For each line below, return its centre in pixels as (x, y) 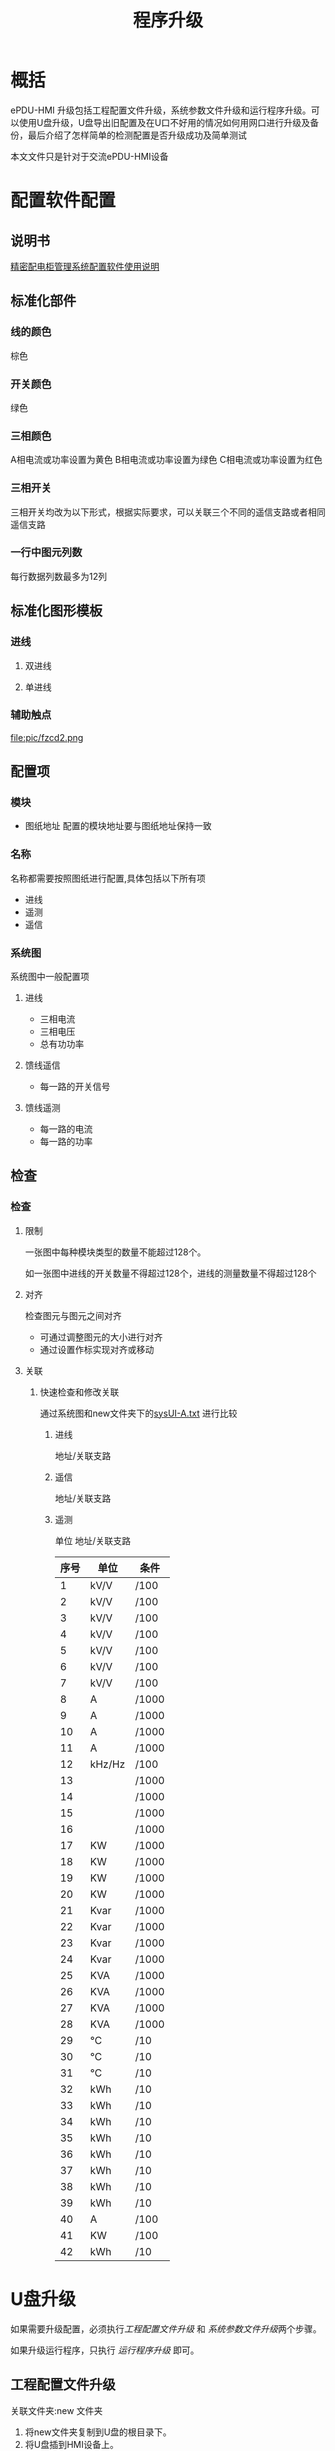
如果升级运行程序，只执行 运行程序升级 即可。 (105, 2350)
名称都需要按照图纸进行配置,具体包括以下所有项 (108, 878)
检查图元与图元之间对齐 (73, 1315)
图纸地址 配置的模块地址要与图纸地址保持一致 (118, 826)
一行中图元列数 (46, 553)
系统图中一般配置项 (50, 977)
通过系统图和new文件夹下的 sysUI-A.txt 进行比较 (138, 1413)
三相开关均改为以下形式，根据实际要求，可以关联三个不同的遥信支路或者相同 (168, 512)
